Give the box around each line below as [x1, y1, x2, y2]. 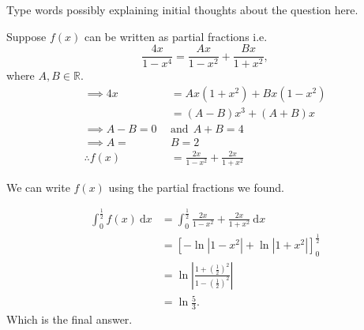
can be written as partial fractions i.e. [84, 28, 268, 44]
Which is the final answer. [6, 311, 133, 328]
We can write [6, 178, 70, 195]
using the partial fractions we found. [108, 178, 284, 195]
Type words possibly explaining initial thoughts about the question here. [6, 2, 358, 17]
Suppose [6, 28, 47, 44]
